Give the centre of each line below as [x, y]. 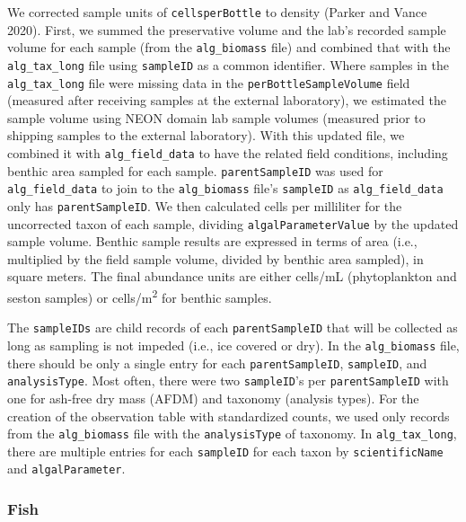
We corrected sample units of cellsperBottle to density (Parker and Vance [217, 12]
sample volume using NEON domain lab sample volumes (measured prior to [216, 117]
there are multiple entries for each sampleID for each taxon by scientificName [225, 451]
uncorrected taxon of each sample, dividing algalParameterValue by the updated [233, 223]
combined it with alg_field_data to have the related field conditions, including [228, 153]
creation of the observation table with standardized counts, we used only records [229, 416]
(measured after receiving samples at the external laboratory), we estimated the [227, 100]
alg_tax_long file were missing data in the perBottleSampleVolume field [209, 82]
